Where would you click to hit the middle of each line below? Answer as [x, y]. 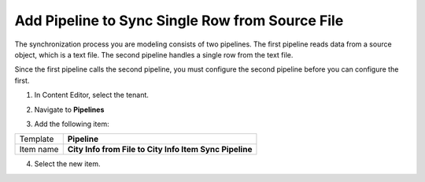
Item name [39, 150]
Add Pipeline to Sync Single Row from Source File [179, 20]
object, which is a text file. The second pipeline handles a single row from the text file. [154, 54]
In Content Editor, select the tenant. [92, 95]
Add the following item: [72, 124]
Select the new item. [68, 164]
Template [37, 139]
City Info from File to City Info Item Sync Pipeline [160, 150]
